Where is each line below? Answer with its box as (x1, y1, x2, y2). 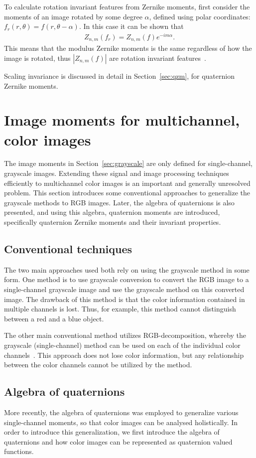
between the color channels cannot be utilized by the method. (4, 359, 192, 370)
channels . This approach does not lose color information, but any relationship (4, 349, 244, 360)
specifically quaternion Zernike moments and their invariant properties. (4, 217, 221, 227)
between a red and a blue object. (4, 313, 104, 323)
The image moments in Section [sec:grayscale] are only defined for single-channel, (4, 158, 253, 168)
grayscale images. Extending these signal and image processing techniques (4, 168, 229, 178)
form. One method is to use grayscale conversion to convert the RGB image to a (4, 274, 249, 285)
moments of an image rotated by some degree (4, 11, 142, 21)
